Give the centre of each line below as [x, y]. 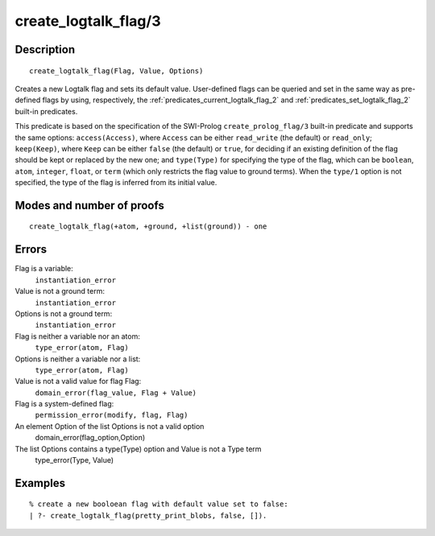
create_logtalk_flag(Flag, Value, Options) [116, 71]
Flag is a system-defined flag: [64, 404]
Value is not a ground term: [60, 291]
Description [45, 49]
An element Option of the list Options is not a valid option [110, 426]
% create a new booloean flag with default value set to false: [159, 504]
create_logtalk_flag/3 [88, 21]
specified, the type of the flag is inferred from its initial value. [116, 183]
